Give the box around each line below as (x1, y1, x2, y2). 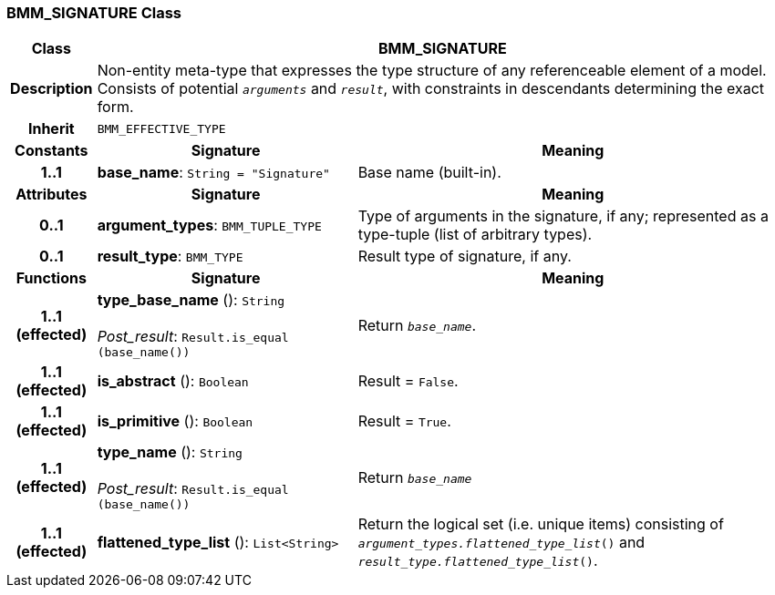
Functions (15, 269, 87, 288)
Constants (15, 141, 88, 160)
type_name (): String (97, 443, 243, 462)
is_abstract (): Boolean (97, 372, 249, 391)
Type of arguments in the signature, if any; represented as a (357, 207, 769, 226)
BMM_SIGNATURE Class (6, 4, 182, 22)
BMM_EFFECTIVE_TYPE (97, 121, 226, 136)
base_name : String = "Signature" (97, 163, 330, 182)
